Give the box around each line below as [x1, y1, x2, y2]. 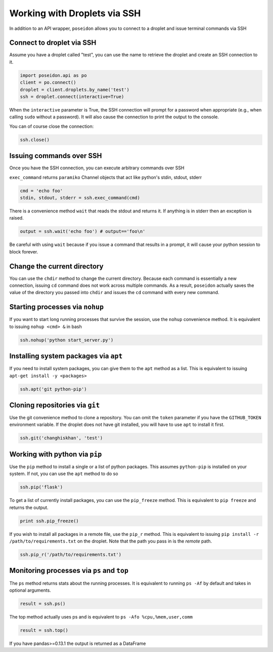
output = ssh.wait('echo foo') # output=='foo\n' [20, 229, 146, 234]
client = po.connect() [20, 80, 76, 86]
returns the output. [9, 504, 49, 511]
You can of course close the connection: [9, 123, 94, 129]
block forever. [9, 248, 38, 255]
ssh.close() [20, 137, 50, 142]
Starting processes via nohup [9, 303, 104, 311]
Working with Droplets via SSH [9, 8, 141, 19]
